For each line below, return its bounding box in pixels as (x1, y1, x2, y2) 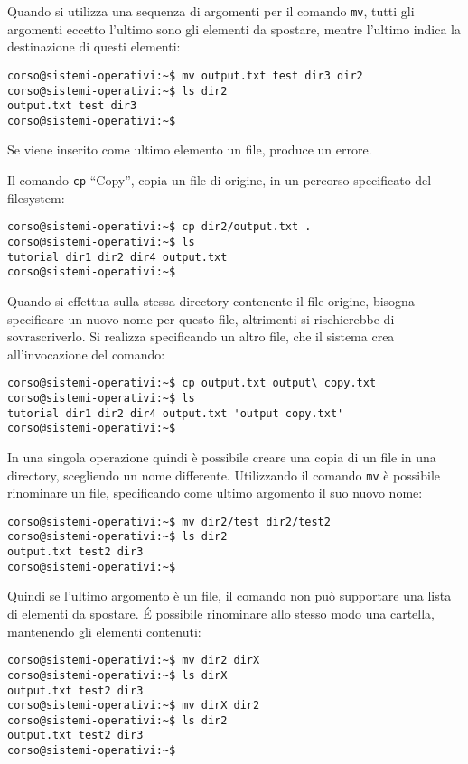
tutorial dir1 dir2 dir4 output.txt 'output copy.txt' (7, 406, 344, 420)
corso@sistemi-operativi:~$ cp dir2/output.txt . (7, 220, 312, 234)
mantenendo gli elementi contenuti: (7, 621, 201, 640)
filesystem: (7, 188, 65, 207)
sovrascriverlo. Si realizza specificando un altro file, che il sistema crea (7, 327, 395, 346)
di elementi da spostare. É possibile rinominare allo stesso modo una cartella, (7, 604, 435, 622)
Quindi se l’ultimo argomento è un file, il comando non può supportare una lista (7, 586, 452, 605)
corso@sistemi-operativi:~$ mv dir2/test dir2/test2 (7, 515, 331, 528)
